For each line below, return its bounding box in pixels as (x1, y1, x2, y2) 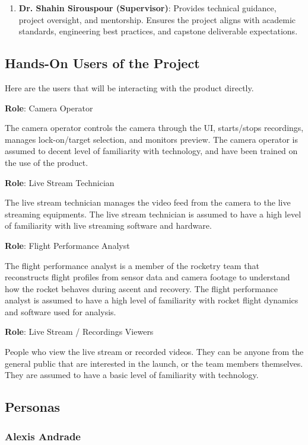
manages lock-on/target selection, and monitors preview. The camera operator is (5, 133, 299, 145)
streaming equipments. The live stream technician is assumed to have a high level (5, 207, 301, 220)
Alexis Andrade (5, 428, 81, 443)
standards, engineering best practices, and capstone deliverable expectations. (18, 25, 298, 37)
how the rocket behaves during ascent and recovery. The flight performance (5, 282, 278, 294)
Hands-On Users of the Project (5, 54, 200, 72)
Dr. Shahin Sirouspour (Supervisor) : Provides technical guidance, (18, 2, 277, 14)
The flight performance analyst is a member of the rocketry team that (5, 259, 259, 271)
